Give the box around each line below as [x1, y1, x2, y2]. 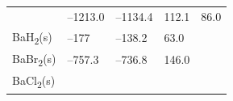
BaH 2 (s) [12, 27, 52, 47]
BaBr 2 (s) [12, 49, 56, 69]
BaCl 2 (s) [12, 72, 56, 91]
